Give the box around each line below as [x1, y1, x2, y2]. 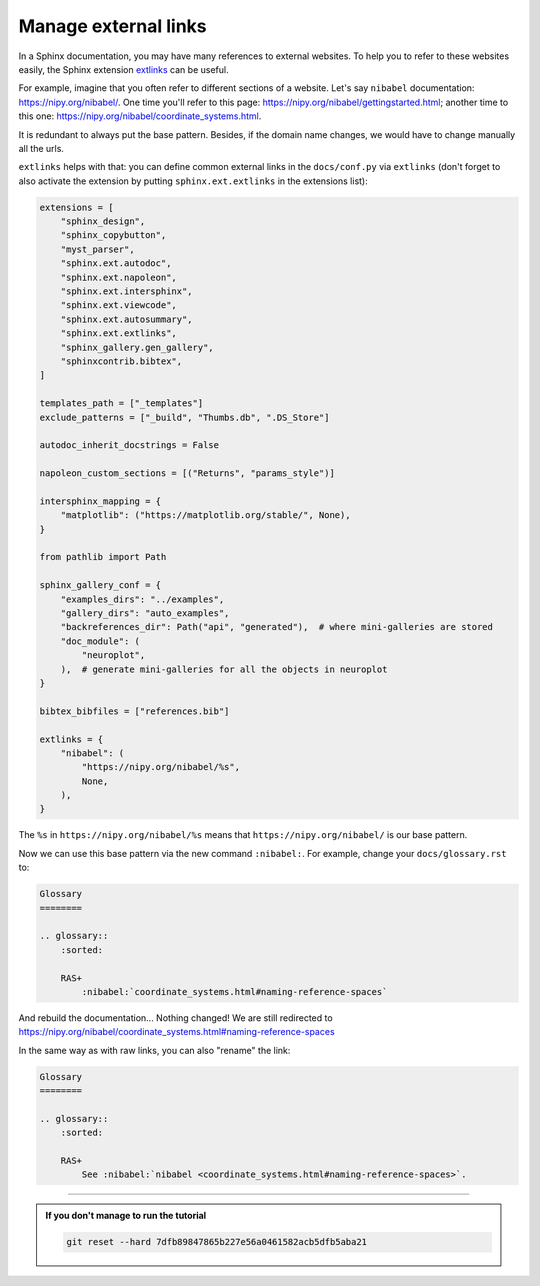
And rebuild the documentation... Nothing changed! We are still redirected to [18, 1011, 334, 1024]
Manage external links [18, 15, 207, 37]
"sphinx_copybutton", [60, 230, 167, 241]
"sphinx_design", [60, 216, 146, 227]
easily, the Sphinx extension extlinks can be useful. [18, 63, 229, 75]
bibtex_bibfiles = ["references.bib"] [39, 705, 230, 717]
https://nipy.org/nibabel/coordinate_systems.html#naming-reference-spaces [18, 1026, 335, 1038]
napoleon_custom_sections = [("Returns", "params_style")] [39, 468, 335, 479]
